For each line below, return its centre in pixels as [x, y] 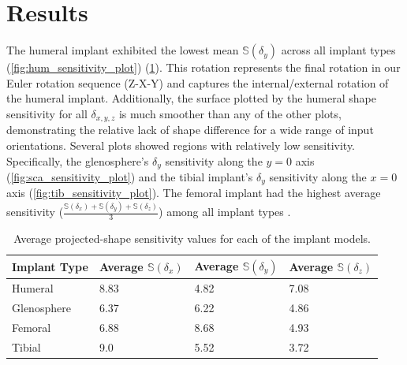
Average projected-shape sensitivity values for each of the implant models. [192, 238]
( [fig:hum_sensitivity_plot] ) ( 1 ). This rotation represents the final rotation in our [203, 67]
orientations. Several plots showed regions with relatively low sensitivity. [181, 145]
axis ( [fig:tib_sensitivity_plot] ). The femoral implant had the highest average [194, 193]
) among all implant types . [225, 212]
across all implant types [338, 50]
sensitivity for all [47, 113]
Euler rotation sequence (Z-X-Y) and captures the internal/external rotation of [198, 82]
